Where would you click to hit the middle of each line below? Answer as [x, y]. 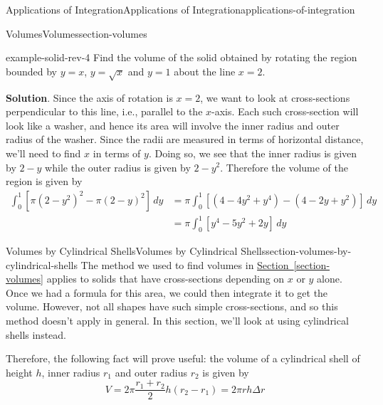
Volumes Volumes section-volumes [77, 33]
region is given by [44, 181]
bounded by [31, 71]
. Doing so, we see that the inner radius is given [253, 153]
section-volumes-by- [309, 251]
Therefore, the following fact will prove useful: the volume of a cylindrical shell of [183, 358]
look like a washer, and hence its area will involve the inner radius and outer [173, 125]
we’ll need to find [43, 153]
